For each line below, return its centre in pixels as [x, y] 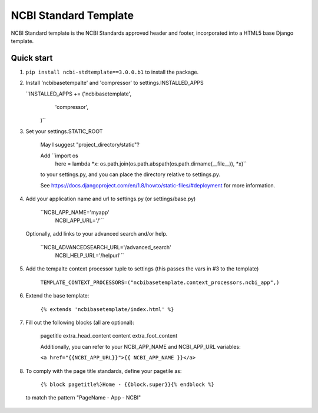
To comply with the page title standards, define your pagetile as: [104, 371]
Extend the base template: [57, 296]
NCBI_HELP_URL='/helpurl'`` [90, 256]
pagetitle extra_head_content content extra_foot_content [109, 336]
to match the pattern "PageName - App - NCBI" [83, 398]
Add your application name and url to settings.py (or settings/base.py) [111, 199]
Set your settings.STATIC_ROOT [64, 131]
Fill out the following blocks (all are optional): [80, 323]
